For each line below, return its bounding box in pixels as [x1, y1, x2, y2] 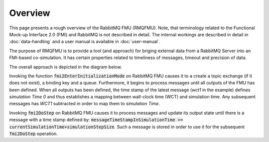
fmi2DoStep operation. [9, 131, 58, 137]
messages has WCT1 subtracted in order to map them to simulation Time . [9, 101, 160, 107]
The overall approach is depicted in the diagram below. [9, 64, 122, 70]
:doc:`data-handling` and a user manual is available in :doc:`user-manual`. [9, 39, 160, 45]
